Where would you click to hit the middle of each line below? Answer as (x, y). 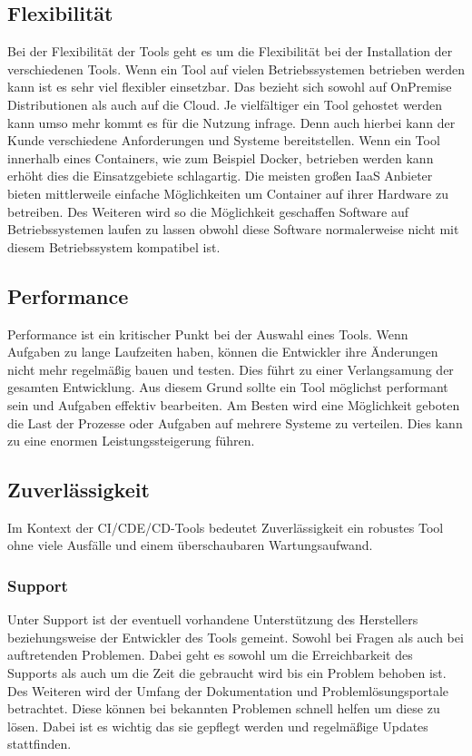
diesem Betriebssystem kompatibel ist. (114, 246)
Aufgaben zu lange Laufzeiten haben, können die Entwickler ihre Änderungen (223, 352)
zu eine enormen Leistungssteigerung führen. (131, 441)
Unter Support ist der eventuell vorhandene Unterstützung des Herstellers (213, 619)
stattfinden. (39, 744)
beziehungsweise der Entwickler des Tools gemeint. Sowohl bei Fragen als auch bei (236, 637)
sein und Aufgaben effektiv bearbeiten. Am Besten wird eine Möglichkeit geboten (234, 404)
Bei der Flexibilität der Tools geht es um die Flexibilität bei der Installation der (230, 51)
